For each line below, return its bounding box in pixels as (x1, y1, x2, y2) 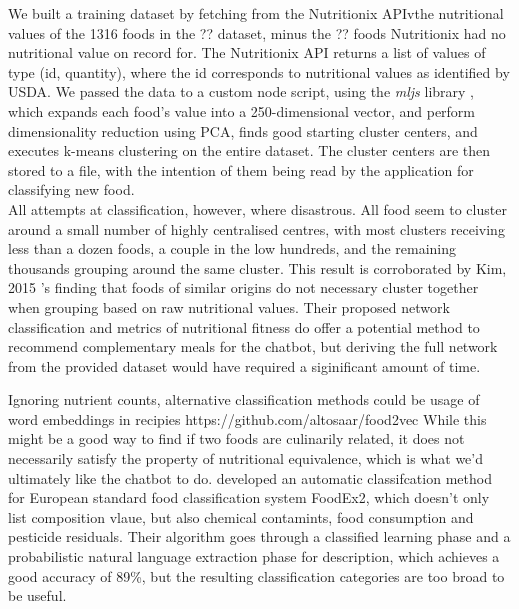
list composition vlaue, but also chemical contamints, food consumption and (8, 506, 474, 527)
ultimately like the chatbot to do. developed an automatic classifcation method (8, 467, 492, 488)
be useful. (8, 585, 67, 606)
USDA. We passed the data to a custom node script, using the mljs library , (8, 81, 474, 102)
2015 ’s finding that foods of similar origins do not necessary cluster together (8, 277, 479, 298)
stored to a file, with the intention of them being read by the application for (8, 159, 474, 180)
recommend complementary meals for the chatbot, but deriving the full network (8, 336, 498, 357)
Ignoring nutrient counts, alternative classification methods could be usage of (8, 389, 480, 410)
